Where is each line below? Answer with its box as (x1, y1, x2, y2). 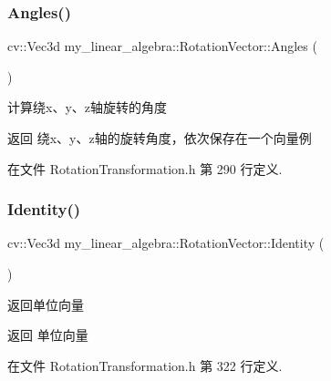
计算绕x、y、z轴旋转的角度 (7, 98, 167, 117)
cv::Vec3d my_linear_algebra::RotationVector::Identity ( (7, 233, 325, 252)
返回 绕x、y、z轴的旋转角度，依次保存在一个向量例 (7, 129, 312, 147)
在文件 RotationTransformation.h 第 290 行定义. (7, 159, 283, 178)
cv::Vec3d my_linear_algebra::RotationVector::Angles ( (7, 36, 317, 56)
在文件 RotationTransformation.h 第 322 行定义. (7, 355, 283, 375)
